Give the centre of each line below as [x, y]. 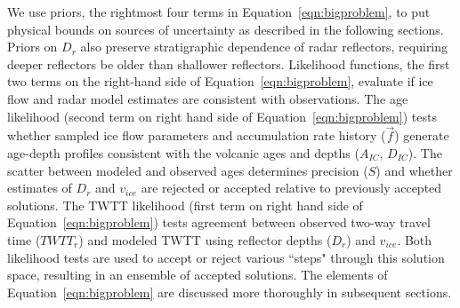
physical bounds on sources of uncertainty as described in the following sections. [226, 29]
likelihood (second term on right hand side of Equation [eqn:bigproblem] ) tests [222, 116]
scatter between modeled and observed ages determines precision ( [188, 170]
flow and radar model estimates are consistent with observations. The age [208, 98]
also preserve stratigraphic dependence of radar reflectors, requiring [264, 47]
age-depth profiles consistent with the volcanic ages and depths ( [183, 152]
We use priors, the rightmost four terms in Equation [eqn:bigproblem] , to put [219, 12]
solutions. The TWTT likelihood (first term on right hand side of [185, 205]
